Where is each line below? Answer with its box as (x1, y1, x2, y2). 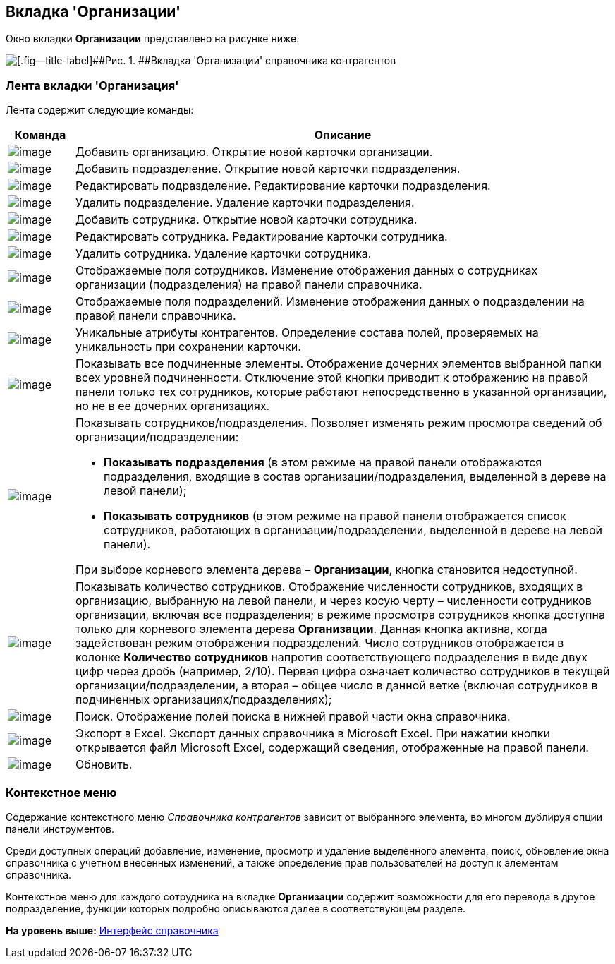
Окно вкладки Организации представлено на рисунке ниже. (6, 32, 300, 45)
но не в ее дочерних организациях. (75, 399, 270, 414)
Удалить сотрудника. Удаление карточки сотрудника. (75, 246, 372, 261)
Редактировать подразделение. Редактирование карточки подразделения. (75, 179, 491, 193)
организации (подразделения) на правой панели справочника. (75, 277, 422, 292)
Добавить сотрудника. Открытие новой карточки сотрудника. (75, 212, 418, 227)
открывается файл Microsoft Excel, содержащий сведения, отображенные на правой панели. (75, 740, 589, 755)
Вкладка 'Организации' (6, 3, 181, 20)
